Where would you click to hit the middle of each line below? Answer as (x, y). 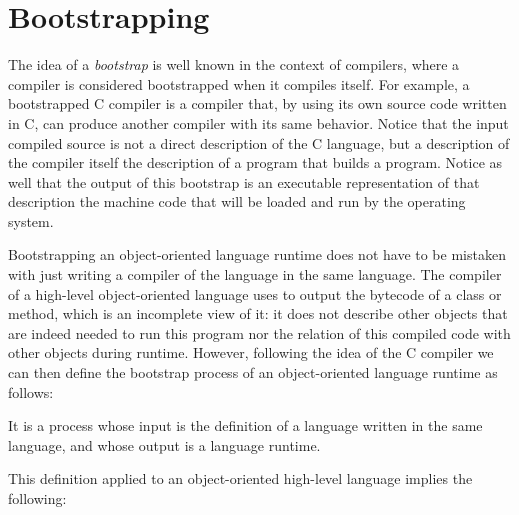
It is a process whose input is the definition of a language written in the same (245, 425)
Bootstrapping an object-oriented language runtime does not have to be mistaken (257, 254)
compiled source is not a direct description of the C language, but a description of (259, 142)
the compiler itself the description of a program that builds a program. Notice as (255, 162)
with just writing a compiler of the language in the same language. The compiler (255, 274)
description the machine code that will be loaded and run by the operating (237, 201)
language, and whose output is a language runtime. (164, 444)
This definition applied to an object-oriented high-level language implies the (240, 478)
